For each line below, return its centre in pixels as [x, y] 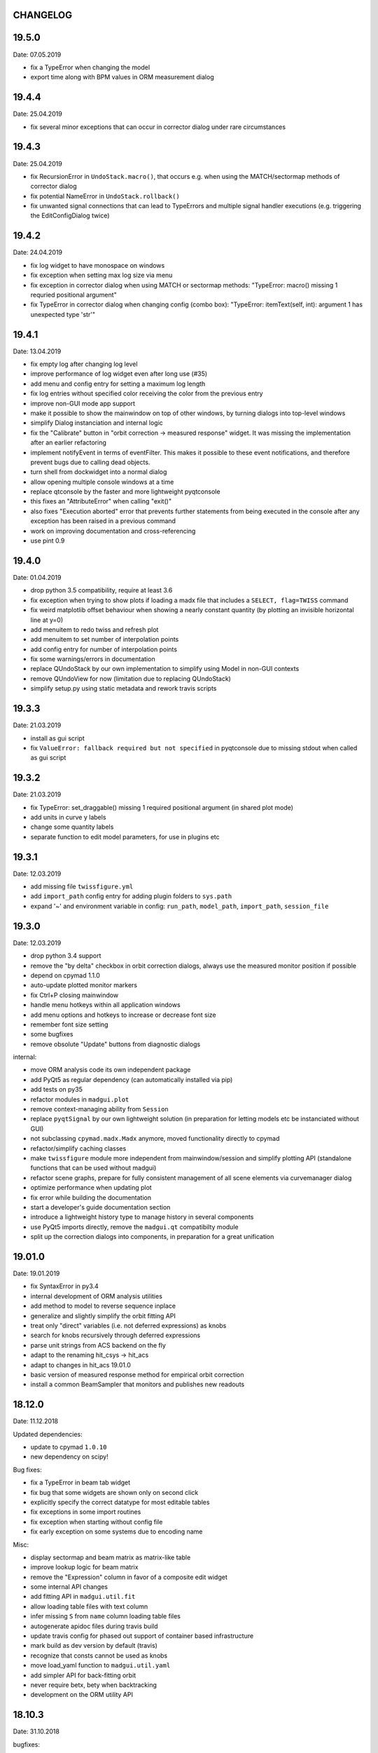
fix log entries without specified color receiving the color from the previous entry [147, 393]
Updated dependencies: [48, 1434]
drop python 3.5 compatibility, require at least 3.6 [101, 590]
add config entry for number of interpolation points [104, 649]
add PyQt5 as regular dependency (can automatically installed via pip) [132, 1079]
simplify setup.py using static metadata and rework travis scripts [124, 689]
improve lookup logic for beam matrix [84, 1567]
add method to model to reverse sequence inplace [103, 1306]
